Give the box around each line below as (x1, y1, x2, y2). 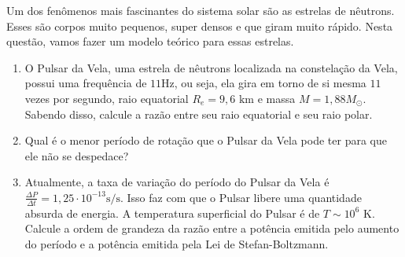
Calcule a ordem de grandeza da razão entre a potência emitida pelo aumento (24, 220, 399, 237)
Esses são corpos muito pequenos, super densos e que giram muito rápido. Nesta (6, 17, 393, 34)
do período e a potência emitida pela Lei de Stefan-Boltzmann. (24, 235, 329, 251)
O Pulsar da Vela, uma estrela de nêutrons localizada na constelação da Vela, (24, 59, 398, 75)
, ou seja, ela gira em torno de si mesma (174, 75, 366, 91)
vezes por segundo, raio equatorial (24, 90, 189, 106)
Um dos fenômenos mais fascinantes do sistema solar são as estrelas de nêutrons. (6, 2, 395, 18)
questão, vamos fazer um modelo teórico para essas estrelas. (6, 33, 294, 50)
